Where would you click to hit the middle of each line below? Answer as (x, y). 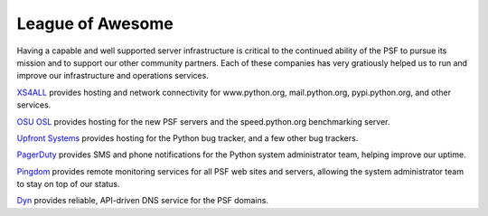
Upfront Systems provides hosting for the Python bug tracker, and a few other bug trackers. (188, 138)
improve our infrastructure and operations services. (113, 76)
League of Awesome (95, 23)
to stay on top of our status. (68, 184)
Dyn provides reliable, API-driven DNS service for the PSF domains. (142, 201)
